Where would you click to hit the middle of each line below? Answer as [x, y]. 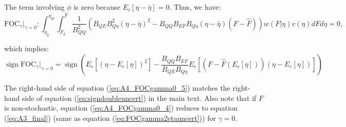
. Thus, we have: [195, 7]
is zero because [97, 7]
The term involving [34, 7]
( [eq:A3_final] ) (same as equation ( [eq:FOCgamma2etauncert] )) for [110, 118]
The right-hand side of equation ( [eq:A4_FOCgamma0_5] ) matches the [117, 88]
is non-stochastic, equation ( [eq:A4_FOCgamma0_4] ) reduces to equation [121, 108]
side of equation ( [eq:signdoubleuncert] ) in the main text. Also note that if [139, 98]
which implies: [26, 48]
